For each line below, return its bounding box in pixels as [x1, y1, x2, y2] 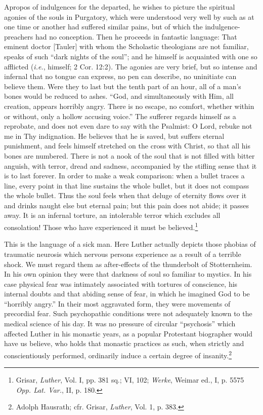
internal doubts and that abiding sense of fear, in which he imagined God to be [4, 288, 250, 299]
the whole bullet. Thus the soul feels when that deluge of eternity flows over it [4, 190, 247, 201]
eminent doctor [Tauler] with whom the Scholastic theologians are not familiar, [4, 41, 249, 52]
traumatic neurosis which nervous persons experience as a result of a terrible [4, 248, 241, 259]
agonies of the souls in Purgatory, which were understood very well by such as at [4, 11, 254, 22]
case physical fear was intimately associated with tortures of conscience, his [4, 278, 238, 289]
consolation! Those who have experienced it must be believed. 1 [4, 220, 198, 232]
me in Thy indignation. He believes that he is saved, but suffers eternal [4, 130, 225, 141]
